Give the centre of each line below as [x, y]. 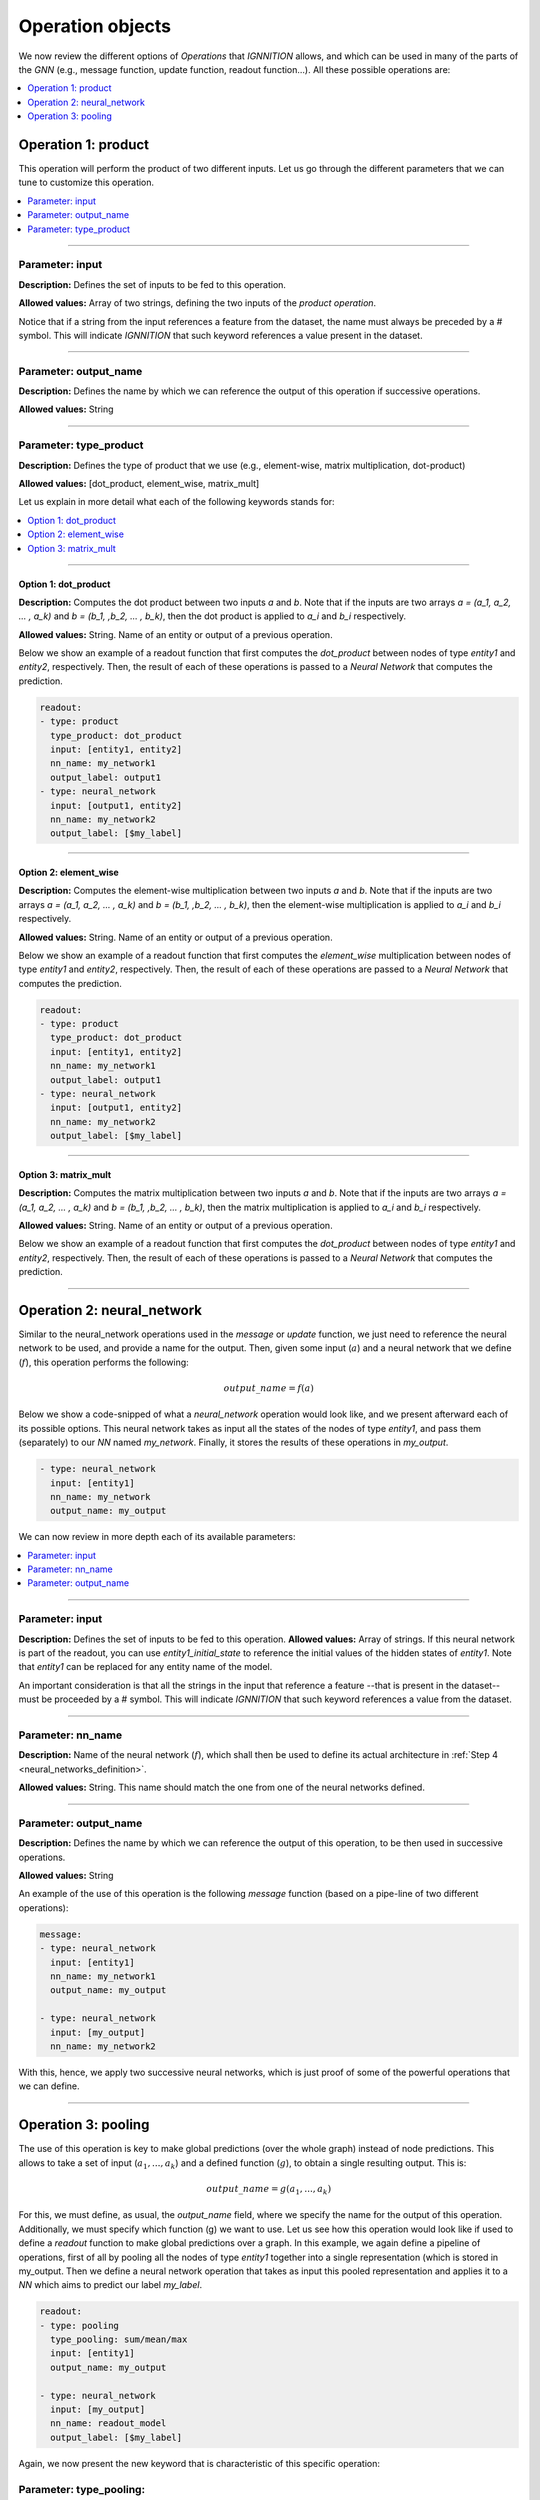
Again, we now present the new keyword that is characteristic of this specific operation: [199, 2463]
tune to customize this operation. [86, 182]
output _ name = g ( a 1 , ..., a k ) [269, 2190]
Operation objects [95, 26]
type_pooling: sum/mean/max [119, 2339]
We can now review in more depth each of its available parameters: [157, 1537]
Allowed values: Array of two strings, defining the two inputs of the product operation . [197, 303]
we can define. [49, 2086]
